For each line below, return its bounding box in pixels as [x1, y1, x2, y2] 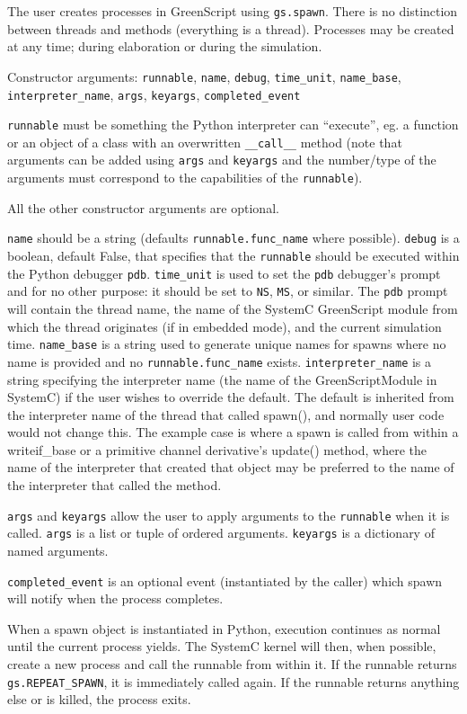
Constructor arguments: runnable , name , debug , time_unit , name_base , [7, 67, 401, 85]
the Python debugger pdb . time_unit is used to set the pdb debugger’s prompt [7, 263, 441, 282]
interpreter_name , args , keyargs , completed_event [7, 85, 301, 103]
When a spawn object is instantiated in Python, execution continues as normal [7, 619, 441, 638]
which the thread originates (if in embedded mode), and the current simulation [7, 317, 442, 335]
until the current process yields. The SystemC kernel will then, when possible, [7, 637, 436, 656]
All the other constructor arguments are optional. [7, 198, 279, 217]
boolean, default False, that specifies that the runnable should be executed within [7, 246, 460, 265]
